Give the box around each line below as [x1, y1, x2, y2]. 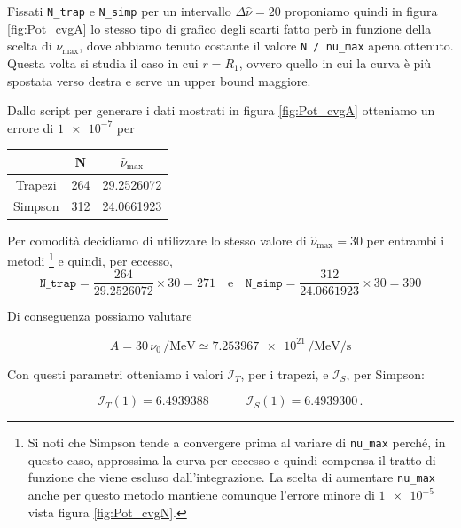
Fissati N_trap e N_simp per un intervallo [7, 2, 231, 19]
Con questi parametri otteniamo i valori [7, 364, 223, 383]
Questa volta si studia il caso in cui [7, 53, 199, 72]
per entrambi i [366, 230, 445, 249]
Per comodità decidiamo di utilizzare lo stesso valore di [7, 230, 307, 249]
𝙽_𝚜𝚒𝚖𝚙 [246, 276, 283, 290]
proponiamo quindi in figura [285, 2, 438, 19]
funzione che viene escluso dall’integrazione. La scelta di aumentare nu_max [27, 468, 435, 486]
